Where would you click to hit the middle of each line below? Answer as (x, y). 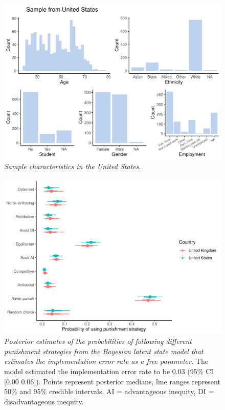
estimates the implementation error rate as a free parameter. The (106, 361)
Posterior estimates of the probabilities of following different (98, 341)
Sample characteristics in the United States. (73, 166)
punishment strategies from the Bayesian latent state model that (104, 351)
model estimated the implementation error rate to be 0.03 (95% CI (109, 371)
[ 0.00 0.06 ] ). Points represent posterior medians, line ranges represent (112, 381)
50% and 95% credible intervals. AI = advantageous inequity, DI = (109, 391)
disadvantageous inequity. (44, 401)
